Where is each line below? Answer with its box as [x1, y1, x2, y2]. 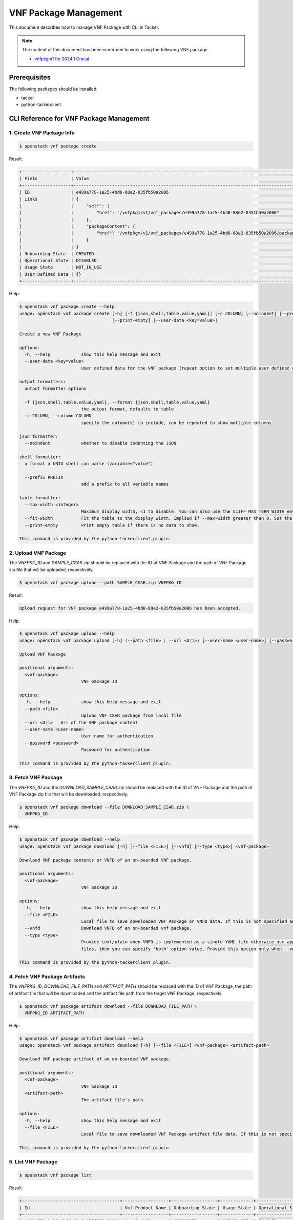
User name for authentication [81, 733, 153, 739]
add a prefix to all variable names [81, 481, 169, 487]
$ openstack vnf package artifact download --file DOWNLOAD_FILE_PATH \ [19, 1003, 197, 1009]
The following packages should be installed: [9, 86, 98, 92]
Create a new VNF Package [19, 331, 82, 337]
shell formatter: [19, 454, 61, 460]
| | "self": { [19, 203, 110, 208]
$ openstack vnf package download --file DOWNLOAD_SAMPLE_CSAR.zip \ [19, 804, 189, 810]
